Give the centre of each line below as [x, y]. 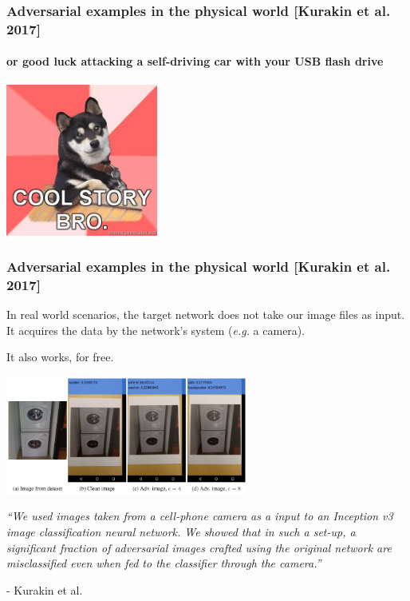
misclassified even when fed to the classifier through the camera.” [164, 563]
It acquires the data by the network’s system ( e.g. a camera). [156, 330]
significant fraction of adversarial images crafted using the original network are [199, 547]
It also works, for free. [60, 357]
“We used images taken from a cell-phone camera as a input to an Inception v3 [200, 516]
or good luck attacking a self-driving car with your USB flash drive [195, 61]
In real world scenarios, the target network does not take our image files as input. [206, 314]
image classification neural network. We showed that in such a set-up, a [181, 531]
